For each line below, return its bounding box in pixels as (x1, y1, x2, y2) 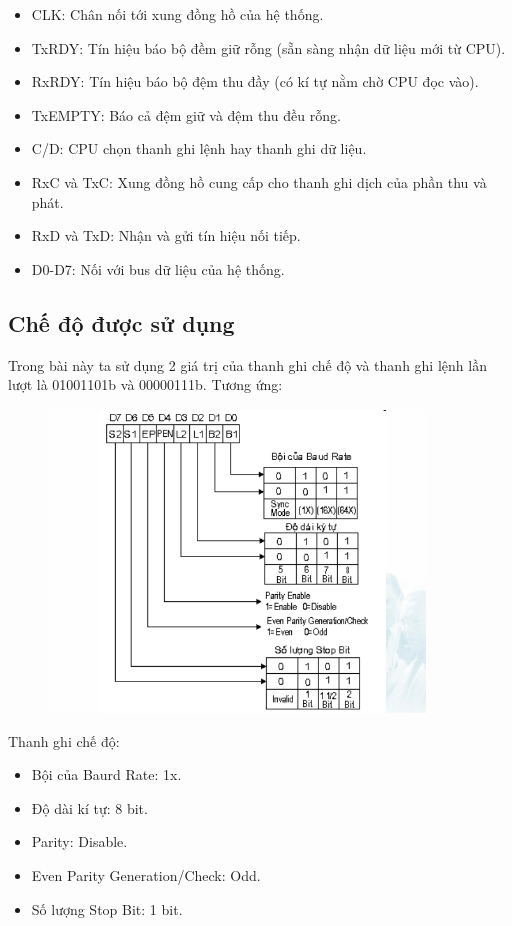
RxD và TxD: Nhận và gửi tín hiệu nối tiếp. (31, 225, 301, 246)
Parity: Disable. (31, 831, 128, 852)
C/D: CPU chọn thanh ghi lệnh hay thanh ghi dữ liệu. (31, 138, 367, 159)
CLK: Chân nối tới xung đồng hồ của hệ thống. (31, 4, 324, 24)
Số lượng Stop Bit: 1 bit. (31, 898, 183, 919)
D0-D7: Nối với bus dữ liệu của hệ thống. (31, 258, 285, 279)
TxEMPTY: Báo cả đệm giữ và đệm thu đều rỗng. (31, 104, 341, 125)
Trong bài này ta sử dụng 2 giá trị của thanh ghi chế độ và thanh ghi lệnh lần (8, 354, 487, 375)
